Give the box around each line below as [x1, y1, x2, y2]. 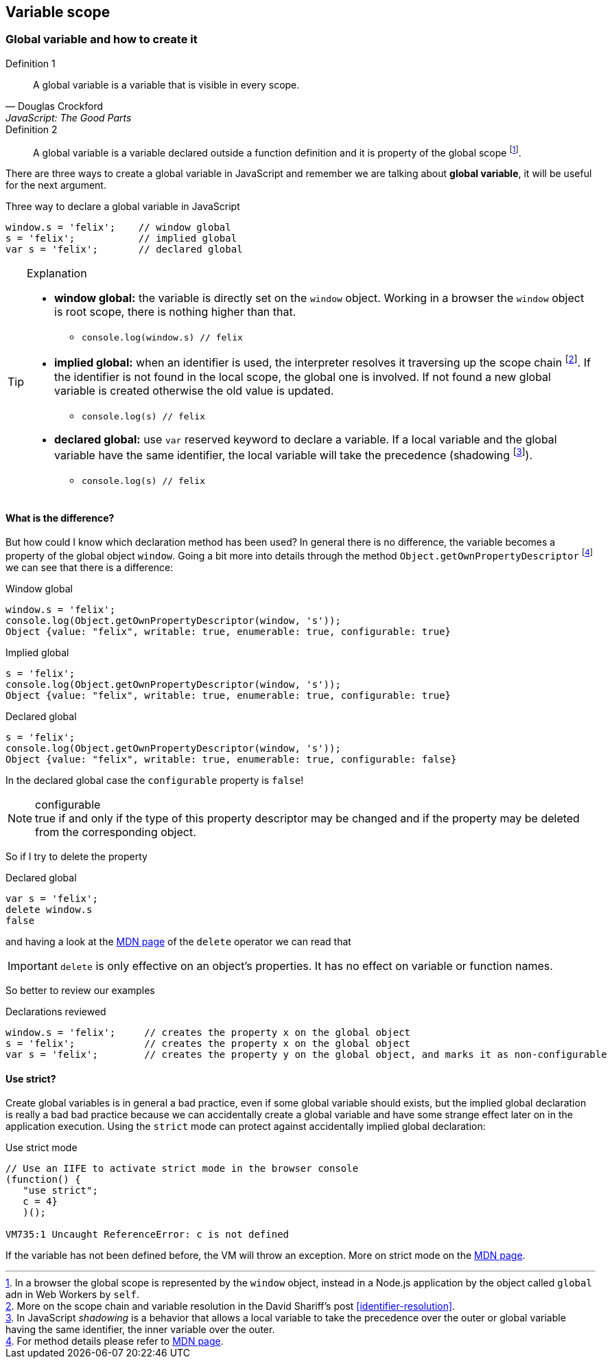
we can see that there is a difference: [5, 561, 174, 573]
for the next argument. [5, 179, 106, 192]
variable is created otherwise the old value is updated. [54, 383, 334, 397]
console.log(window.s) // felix [82, 332, 243, 343]
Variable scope [5, 3, 110, 21]
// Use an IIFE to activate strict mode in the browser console [5, 1163, 359, 1175]
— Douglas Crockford [5, 100, 103, 112]
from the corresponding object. [35, 824, 196, 839]
